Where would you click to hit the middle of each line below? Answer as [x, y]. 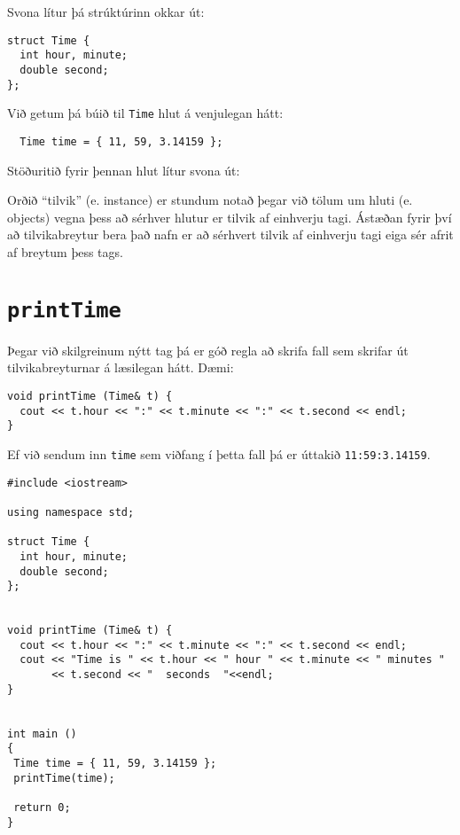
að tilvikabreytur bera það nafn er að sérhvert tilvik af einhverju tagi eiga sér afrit [230, 234]
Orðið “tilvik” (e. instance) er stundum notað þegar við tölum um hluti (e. [210, 200]
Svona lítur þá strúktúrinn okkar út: [106, 12]
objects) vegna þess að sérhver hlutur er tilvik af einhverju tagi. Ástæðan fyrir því [230, 217]
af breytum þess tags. [65, 251]
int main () [42, 734]
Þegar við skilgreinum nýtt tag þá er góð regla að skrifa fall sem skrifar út [208, 350]
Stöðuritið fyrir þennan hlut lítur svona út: [124, 170]
